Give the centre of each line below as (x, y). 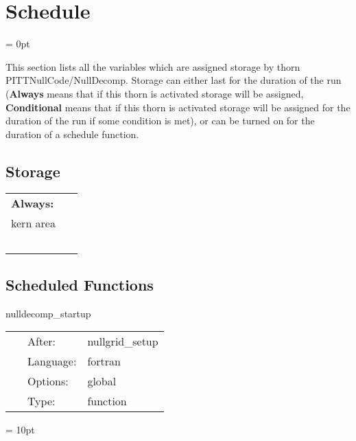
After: (41, 341)
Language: (52, 361)
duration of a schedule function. (72, 134)
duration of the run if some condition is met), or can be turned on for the (160, 121)
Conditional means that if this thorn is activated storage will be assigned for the (178, 107)
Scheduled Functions (80, 284)
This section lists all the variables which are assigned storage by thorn (153, 66)
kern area (33, 223)
